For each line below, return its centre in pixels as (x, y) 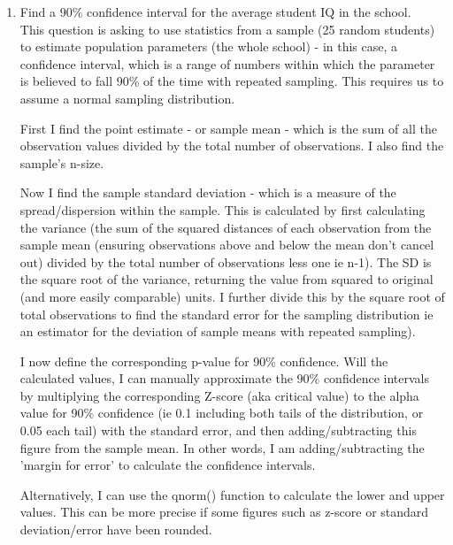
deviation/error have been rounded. (116, 530)
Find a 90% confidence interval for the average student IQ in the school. (215, 12)
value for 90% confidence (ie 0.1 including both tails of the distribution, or (222, 413)
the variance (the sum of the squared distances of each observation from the (226, 227)
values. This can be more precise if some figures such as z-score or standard (224, 512)
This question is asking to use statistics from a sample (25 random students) (227, 29)
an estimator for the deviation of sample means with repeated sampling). (218, 331)
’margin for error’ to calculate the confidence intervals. (168, 465)
